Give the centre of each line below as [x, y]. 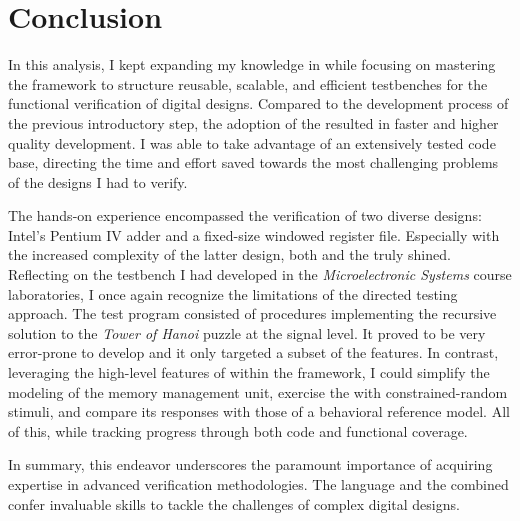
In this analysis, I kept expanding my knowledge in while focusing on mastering [252, 64]
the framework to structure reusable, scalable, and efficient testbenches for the [248, 83]
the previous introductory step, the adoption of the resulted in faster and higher [253, 122]
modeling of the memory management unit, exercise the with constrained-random [258, 391]
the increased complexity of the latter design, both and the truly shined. [229, 254]
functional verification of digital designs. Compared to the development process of [258, 103]
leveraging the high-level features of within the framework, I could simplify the [249, 372]
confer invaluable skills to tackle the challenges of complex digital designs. [234, 503]
